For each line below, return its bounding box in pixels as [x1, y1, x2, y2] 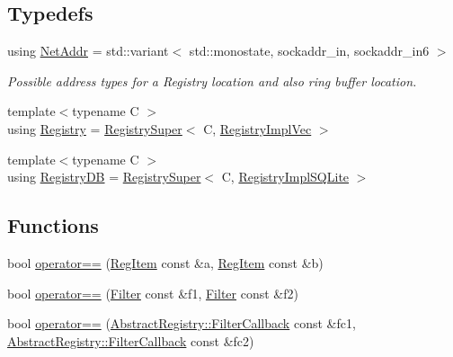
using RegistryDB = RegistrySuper [7, 167, 201, 186]
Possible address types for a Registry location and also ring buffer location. [7, 71, 417, 90]
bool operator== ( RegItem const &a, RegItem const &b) [7, 253, 324, 272]
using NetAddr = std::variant [7, 41, 169, 60]
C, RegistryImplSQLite [221, 167, 350, 186]
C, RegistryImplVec [203, 119, 312, 138]
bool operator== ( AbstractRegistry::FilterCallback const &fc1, [7, 314, 356, 333]
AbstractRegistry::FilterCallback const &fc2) [7, 331, 254, 350]
